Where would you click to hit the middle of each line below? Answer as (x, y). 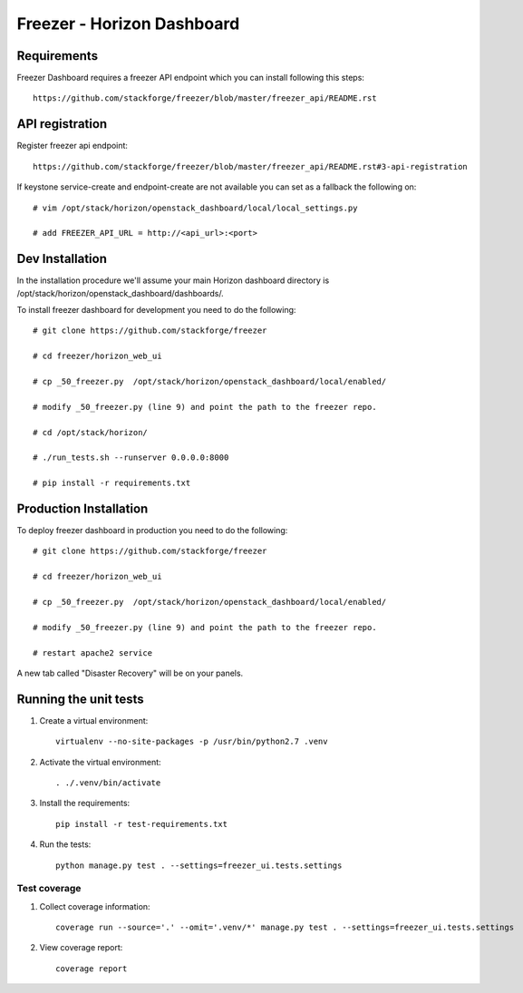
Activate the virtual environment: (101, 762)
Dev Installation (62, 259)
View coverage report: (81, 948)
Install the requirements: (85, 803)
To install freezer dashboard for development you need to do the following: (156, 310)
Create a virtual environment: (94, 720)
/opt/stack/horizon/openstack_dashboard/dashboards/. (120, 293)
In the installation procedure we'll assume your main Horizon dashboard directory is (173, 280)
